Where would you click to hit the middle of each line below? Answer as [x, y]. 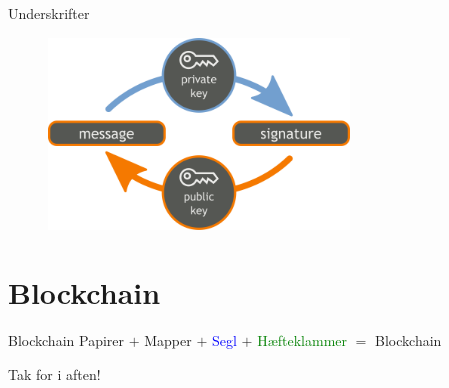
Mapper [168, 340]
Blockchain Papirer [66, 340]
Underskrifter [49, 13]
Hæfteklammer [302, 340]
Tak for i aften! [54, 373]
